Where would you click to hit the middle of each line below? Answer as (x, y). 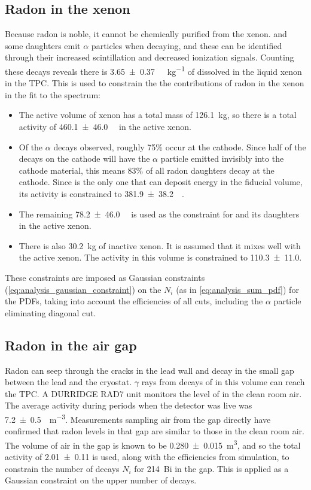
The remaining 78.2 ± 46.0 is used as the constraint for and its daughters (159, 214)
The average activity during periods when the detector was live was (129, 405)
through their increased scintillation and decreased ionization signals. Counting (150, 57)
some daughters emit (43, 45)
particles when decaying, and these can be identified (187, 45)
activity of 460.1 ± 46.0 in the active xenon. (105, 127)
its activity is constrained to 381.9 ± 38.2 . (101, 193)
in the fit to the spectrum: (53, 94)
